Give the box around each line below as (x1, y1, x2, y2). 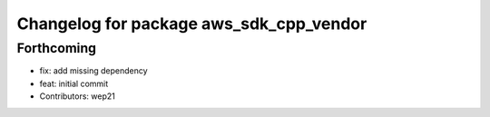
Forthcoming (16, 40, 97, 56)
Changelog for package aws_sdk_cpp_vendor (16, 14, 367, 34)
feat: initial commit (39, 78, 109, 89)
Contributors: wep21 (39, 91, 115, 102)
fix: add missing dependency (39, 65, 149, 76)
